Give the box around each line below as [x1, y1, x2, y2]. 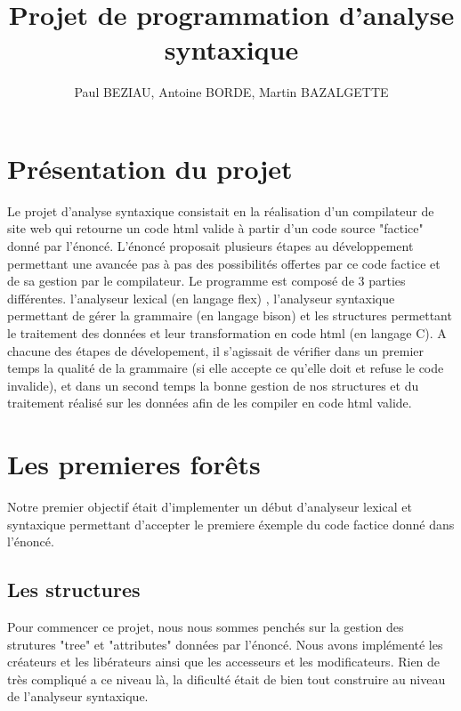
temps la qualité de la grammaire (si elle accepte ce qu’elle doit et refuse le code [7, 359, 444, 377]
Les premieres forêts [7, 446, 261, 482]
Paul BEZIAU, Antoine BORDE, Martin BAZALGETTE [74, 83, 389, 101]
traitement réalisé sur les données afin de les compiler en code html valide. [7, 393, 412, 412]
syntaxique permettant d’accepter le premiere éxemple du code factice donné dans [7, 514, 455, 533]
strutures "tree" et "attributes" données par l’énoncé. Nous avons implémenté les [7, 634, 443, 653]
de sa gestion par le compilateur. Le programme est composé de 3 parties [7, 271, 406, 290]
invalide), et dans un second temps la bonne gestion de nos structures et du [7, 376, 419, 394]
